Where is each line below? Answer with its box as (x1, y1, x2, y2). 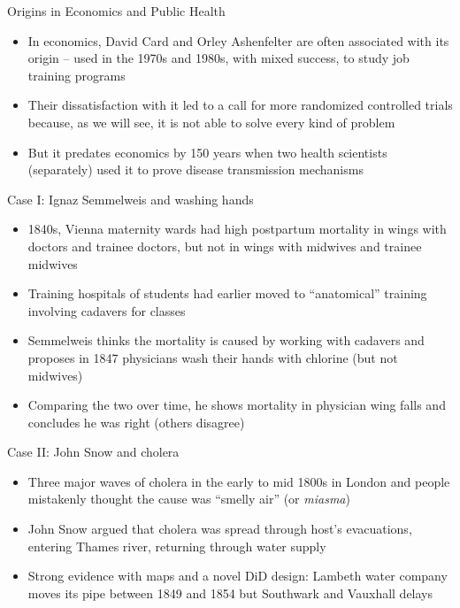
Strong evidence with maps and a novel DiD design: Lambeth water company (27, 566, 448, 585)
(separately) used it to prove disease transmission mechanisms (27, 160, 364, 179)
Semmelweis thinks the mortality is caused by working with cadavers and (27, 331, 425, 350)
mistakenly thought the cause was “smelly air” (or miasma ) (27, 489, 350, 508)
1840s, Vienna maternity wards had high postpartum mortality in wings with (27, 219, 447, 238)
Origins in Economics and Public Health (7, 2, 226, 19)
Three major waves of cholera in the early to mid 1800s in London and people (27, 472, 450, 490)
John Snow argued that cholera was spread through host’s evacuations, (27, 519, 412, 538)
